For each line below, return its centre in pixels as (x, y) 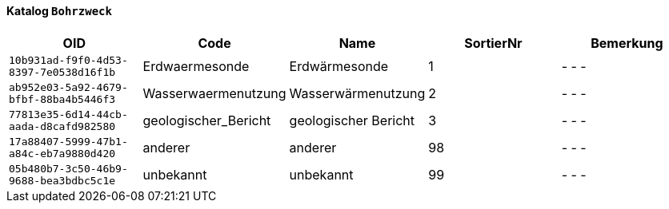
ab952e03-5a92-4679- (68, 87)
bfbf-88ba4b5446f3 (62, 99)
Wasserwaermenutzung (214, 93)
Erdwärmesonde (339, 66)
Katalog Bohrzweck (59, 11)
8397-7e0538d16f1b (62, 72)
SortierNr (493, 43)
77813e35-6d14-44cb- (68, 114)
